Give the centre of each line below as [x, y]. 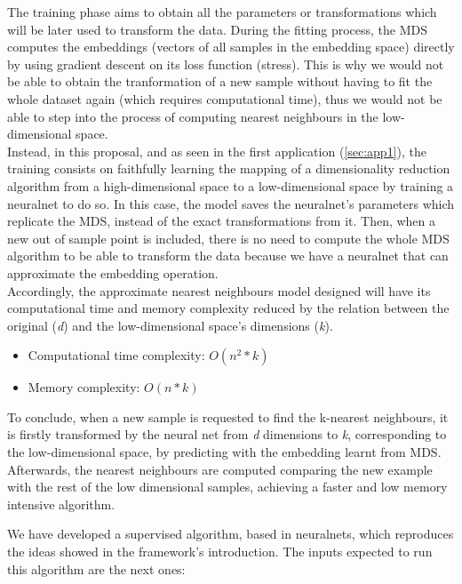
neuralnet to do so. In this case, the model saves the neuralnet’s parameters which [231, 203]
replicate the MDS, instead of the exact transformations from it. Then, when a [222, 221]
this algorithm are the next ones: [96, 568]
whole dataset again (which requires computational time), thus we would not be [225, 98]
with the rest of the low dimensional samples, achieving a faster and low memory [227, 487]
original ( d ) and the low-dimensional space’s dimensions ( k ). [170, 325]
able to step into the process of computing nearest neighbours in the [193, 116]
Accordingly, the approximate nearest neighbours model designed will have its [219, 290]
